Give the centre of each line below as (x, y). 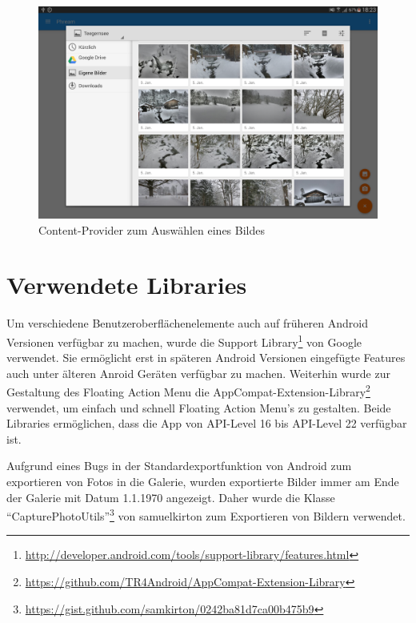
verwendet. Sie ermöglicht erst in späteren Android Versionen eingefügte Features (206, 358)
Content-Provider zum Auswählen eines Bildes (152, 229)
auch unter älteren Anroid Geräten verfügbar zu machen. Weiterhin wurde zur (198, 373)
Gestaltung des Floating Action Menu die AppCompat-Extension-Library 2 (188, 390)
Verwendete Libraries (127, 285)
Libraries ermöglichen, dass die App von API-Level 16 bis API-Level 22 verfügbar (207, 423)
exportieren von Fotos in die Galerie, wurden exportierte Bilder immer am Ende (203, 481)
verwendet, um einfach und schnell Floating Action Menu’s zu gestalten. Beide (199, 407)
